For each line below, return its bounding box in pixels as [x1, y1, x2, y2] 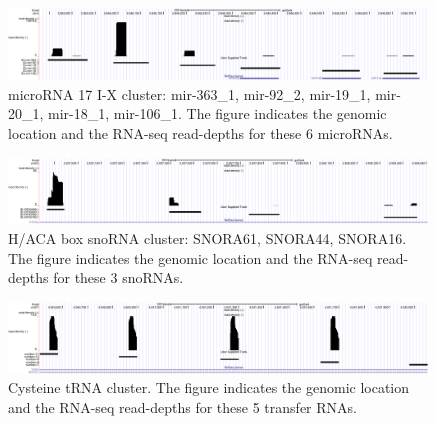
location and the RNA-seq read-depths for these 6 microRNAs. [8, 122, 393, 143]
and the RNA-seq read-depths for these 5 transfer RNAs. [8, 397, 357, 418]
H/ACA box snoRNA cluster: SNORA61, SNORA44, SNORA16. [8, 227, 407, 248]
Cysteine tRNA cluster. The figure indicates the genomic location [8, 377, 410, 398]
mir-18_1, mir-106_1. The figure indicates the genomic [48, 103, 387, 124]
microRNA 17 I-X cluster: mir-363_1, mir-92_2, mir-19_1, [8, 83, 371, 104]
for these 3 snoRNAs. [53, 267, 184, 288]
